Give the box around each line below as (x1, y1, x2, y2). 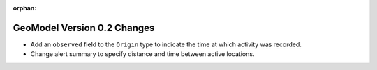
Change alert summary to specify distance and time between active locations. (30, 50, 255, 58)
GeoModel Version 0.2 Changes (13, 21, 155, 34)
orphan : (13, 4, 37, 12)
